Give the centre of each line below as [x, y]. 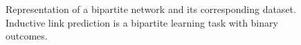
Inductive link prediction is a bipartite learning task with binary [142, 22]
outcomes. [27, 36]
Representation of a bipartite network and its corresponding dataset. [151, 9]
